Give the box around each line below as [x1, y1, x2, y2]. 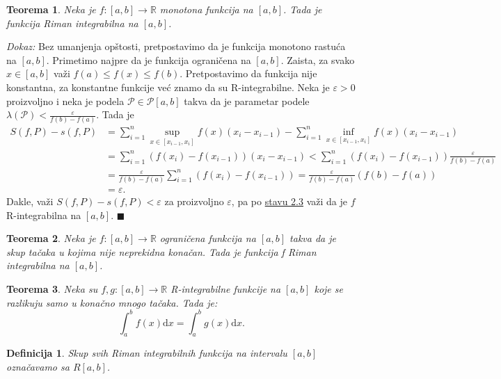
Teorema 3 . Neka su [6, 281, 98, 296]
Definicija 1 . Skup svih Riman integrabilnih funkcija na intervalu [6, 346, 287, 360]
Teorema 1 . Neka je [6, 2, 96, 16]
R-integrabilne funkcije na [170, 281, 281, 296]
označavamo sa [6, 359, 70, 373]
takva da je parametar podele [184, 93, 310, 108]
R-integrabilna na [6, 207, 81, 222]
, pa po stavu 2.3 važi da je [231, 193, 348, 208]
